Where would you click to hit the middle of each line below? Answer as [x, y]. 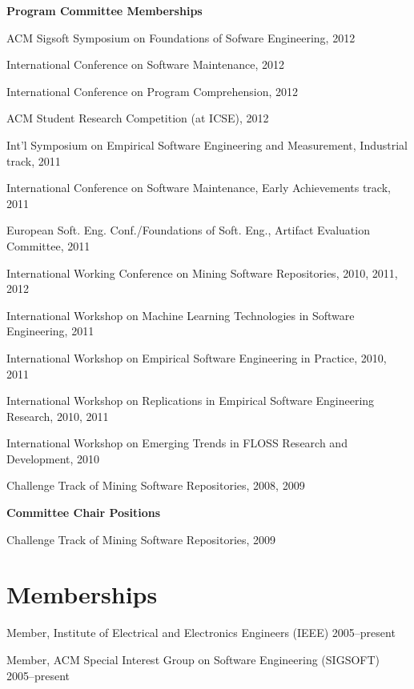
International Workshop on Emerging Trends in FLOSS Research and [177, 443]
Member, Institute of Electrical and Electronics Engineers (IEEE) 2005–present [201, 633]
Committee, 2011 [48, 245]
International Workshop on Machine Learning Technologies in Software [181, 315]
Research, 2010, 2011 [58, 416]
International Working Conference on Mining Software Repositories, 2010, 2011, [202, 272]
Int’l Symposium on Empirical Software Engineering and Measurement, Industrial [207, 144]
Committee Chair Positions [83, 513]
